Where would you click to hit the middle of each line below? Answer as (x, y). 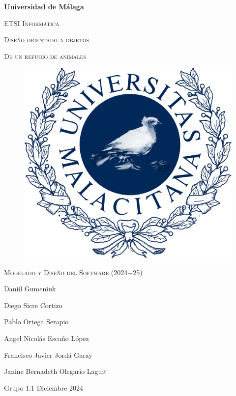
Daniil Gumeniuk (30, 289)
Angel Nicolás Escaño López (46, 338)
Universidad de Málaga (44, 6)
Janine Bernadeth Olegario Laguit (55, 371)
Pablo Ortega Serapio (36, 322)
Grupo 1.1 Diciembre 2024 (44, 387)
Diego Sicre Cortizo (33, 305)
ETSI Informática (32, 23)
